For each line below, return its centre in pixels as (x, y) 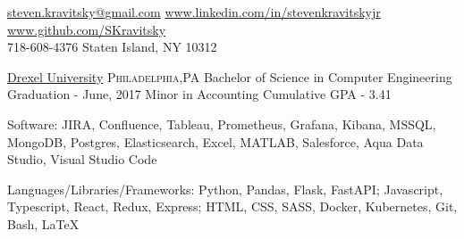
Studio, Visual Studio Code (82, 159)
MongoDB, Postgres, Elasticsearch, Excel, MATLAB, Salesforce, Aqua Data (215, 141)
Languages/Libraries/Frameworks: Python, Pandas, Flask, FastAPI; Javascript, (225, 189)
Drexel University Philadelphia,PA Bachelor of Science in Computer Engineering (230, 76)
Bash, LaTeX (43, 223)
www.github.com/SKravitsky (87, 29)
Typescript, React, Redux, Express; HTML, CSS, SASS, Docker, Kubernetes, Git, (232, 206)
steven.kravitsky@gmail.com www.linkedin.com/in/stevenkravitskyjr (194, 12)
